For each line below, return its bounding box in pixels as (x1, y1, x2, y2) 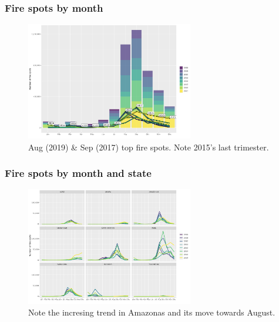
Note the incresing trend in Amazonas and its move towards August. (28, 306, 275, 318)
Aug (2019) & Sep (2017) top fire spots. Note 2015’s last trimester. (28, 140, 269, 153)
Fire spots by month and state (5, 166, 152, 180)
